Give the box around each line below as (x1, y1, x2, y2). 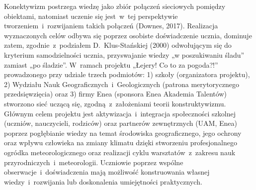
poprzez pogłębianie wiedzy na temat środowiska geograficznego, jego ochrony (4, 127, 242, 138)
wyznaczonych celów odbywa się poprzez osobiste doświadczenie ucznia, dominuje (4, 30, 252, 40)
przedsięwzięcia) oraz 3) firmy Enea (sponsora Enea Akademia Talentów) (4, 89, 227, 99)
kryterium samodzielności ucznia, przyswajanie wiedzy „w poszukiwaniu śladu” (4, 49, 245, 60)
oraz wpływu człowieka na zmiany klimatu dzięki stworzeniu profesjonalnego (4, 137, 237, 148)
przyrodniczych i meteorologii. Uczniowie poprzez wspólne (4, 157, 183, 167)
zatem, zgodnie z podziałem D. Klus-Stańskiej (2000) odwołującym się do (4, 40, 232, 50)
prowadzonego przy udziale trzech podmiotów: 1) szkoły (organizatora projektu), (4, 69, 250, 80)
